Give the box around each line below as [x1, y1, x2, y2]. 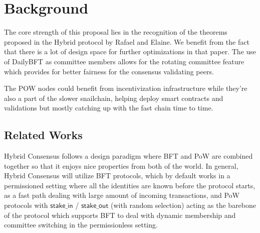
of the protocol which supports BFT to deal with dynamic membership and [4, 209, 236, 220]
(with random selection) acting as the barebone [111, 200, 256, 210]
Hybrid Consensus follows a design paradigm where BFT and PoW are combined [4, 151, 253, 161]
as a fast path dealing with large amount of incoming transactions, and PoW [4, 190, 239, 200]
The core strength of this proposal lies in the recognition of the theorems [4, 27, 227, 37]
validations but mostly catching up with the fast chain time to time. [4, 102, 213, 113]
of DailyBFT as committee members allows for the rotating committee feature [4, 56, 244, 66]
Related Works [4, 127, 83, 143]
